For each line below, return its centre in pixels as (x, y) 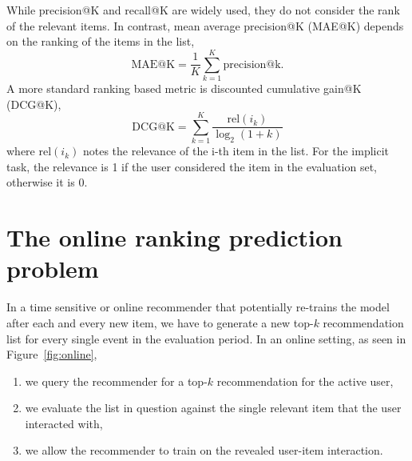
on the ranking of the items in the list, (101, 41)
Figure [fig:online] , (52, 354)
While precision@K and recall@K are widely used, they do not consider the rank (203, 10)
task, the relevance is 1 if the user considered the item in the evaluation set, (192, 166)
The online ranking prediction (174, 237)
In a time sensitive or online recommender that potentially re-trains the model (198, 307)
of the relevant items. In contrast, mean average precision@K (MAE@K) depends (205, 25)
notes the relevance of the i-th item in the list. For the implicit (236, 151)
